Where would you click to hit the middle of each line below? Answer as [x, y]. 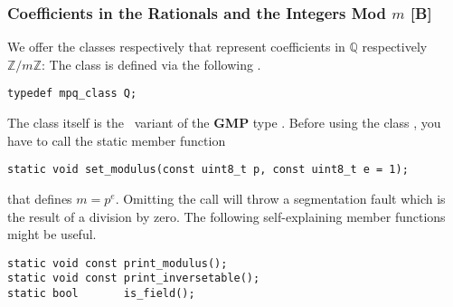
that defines [40, 198]
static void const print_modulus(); [118, 263]
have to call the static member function [117, 140]
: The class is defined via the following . [151, 64]
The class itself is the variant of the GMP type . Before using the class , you [224, 123]
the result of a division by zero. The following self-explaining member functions [226, 216]
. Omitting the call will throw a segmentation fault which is [280, 198]
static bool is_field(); [101, 293]
